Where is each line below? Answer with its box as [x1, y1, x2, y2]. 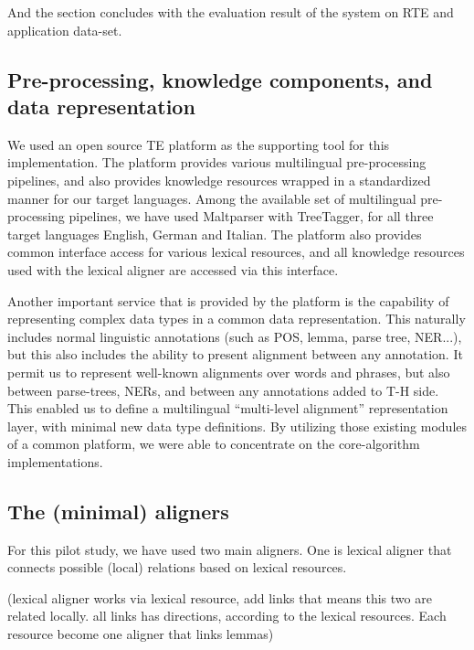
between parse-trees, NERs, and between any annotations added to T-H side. [7, 380, 439, 400]
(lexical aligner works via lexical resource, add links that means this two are [7, 588, 432, 607]
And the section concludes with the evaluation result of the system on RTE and [7, 3, 454, 21]
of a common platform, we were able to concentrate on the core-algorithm [7, 434, 420, 453]
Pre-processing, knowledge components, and [7, 65, 433, 93]
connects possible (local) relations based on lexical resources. [7, 558, 347, 577]
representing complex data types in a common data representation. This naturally [7, 309, 466, 328]
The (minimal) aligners [7, 496, 229, 525]
